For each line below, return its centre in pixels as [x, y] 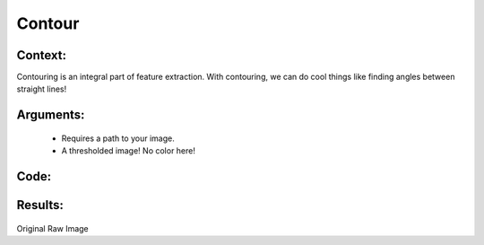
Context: [42, 55]
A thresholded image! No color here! [129, 151]
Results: [40, 205]
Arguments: [51, 115]
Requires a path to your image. [118, 138]
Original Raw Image [52, 228]
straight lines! [42, 89]
